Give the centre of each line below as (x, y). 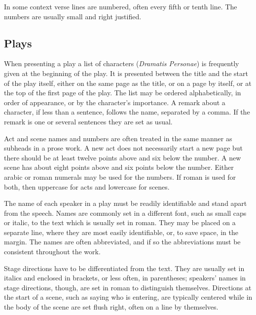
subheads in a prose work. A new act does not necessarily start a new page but (124, 148)
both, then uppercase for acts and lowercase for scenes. (87, 186)
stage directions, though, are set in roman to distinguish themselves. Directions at (128, 287)
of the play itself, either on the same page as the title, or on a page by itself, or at (128, 83)
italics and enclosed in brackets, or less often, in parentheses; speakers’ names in (125, 278)
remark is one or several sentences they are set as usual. (88, 121)
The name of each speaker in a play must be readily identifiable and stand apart (126, 203)
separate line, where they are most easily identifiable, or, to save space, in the (121, 232)
